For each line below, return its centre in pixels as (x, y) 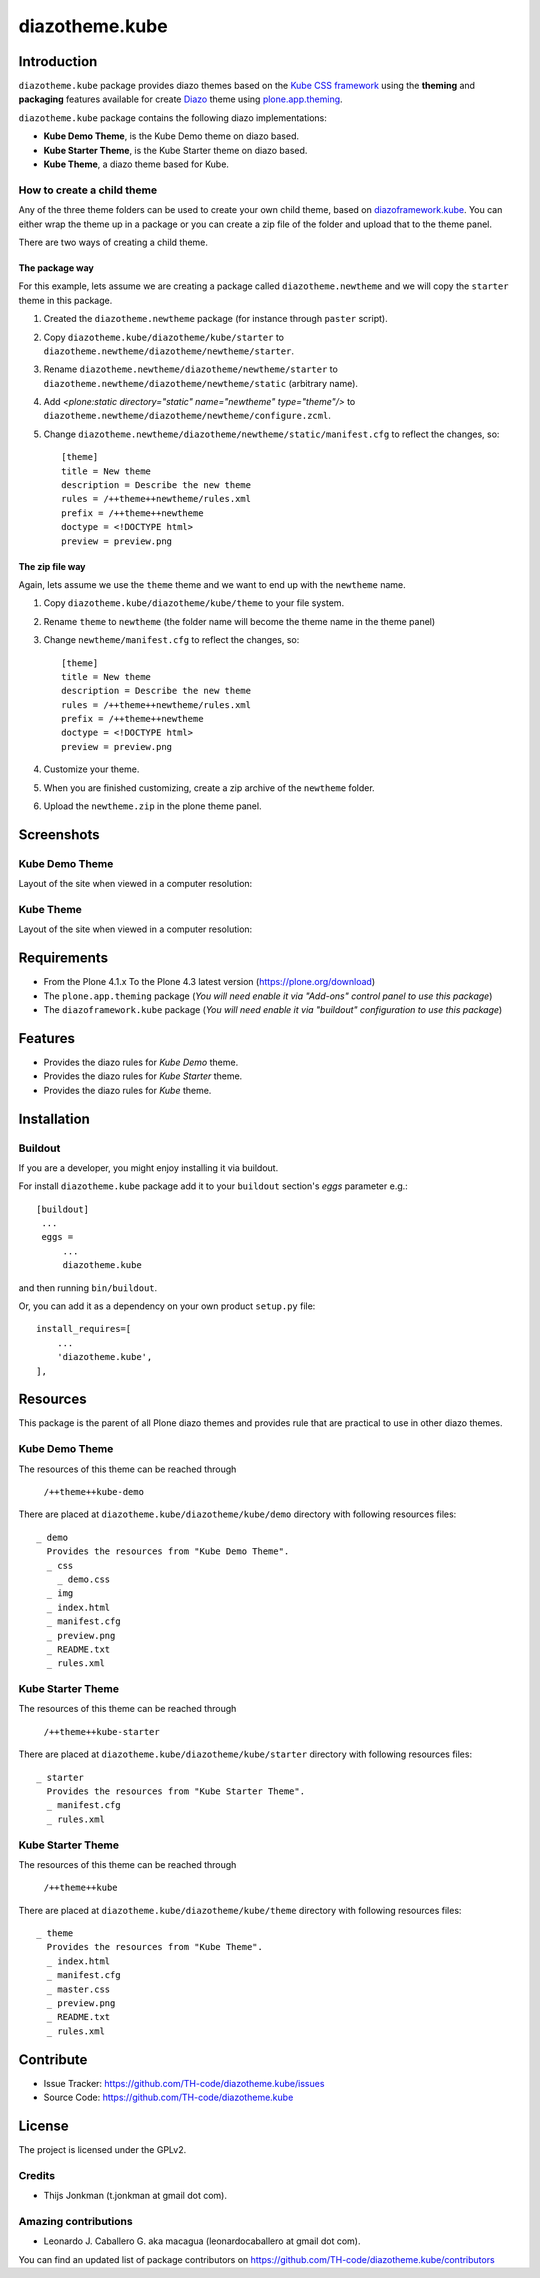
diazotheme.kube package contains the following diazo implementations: (172, 117)
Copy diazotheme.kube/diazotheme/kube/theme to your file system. (194, 603)
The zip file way (52, 566)
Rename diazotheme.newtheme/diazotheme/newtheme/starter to (191, 369)
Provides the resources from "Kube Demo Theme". (168, 1551)
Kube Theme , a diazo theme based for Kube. (136, 164)
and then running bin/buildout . (88, 1287)
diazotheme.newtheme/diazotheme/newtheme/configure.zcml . (187, 416)
